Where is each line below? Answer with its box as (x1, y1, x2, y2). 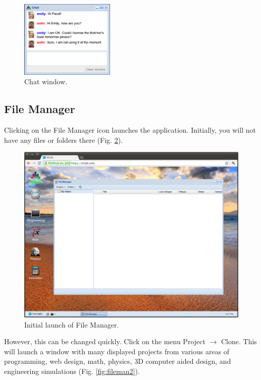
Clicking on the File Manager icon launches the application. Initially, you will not (4, 124, 256, 135)
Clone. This (221, 336, 257, 347)
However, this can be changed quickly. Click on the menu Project (4, 336, 205, 347)
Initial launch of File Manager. (24, 319, 119, 330)
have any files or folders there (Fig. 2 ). (4, 134, 123, 145)
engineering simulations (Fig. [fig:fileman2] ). (4, 366, 140, 376)
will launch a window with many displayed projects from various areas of (4, 346, 230, 356)
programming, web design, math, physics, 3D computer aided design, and (4, 356, 231, 366)
